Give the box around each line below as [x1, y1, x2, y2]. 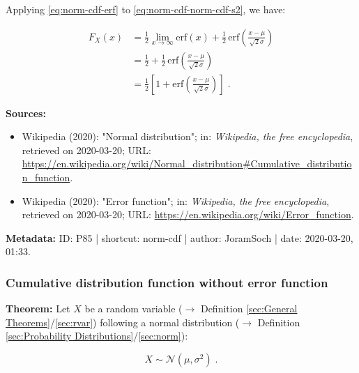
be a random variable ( [84, 301, 183, 316]
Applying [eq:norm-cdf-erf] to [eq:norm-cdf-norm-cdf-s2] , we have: [6, 2, 286, 16]
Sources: [6, 105, 46, 120]
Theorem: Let [6, 301, 70, 316]
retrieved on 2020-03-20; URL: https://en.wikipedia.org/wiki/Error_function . [22, 207, 354, 222]
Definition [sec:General [200, 301, 298, 316]
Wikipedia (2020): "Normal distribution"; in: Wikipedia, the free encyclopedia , [22, 129, 353, 144]
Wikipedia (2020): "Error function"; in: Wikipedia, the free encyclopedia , [22, 193, 330, 208]
